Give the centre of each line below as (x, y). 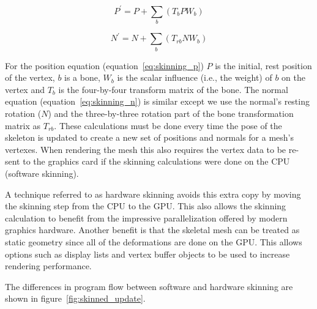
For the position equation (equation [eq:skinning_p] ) (104, 65)
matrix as (23, 125)
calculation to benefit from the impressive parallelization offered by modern (146, 218)
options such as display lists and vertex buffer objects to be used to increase (147, 254)
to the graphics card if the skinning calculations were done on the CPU (156, 161)
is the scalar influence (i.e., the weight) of (195, 77)
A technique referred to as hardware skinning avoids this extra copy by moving (153, 194)
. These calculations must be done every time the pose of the (168, 125)
